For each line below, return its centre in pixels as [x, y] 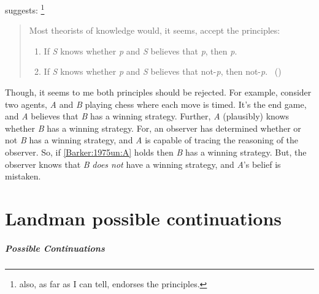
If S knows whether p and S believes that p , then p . [140, 51]
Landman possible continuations [143, 218]
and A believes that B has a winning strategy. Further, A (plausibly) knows [147, 116]
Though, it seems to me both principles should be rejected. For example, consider [158, 92]
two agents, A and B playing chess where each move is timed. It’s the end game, [156, 104]
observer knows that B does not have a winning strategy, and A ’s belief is [143, 164]
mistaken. [23, 176]
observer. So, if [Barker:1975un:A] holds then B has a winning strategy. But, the [156, 152]
